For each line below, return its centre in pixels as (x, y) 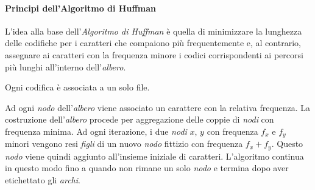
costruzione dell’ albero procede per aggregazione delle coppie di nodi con (140, 119)
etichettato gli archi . (43, 180)
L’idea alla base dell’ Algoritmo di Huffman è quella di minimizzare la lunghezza (154, 31)
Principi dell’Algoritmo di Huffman (80, 8)
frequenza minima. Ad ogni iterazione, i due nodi (96, 131)
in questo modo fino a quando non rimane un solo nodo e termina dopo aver (147, 168)
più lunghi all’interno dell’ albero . (65, 66)
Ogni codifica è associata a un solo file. (77, 87)
